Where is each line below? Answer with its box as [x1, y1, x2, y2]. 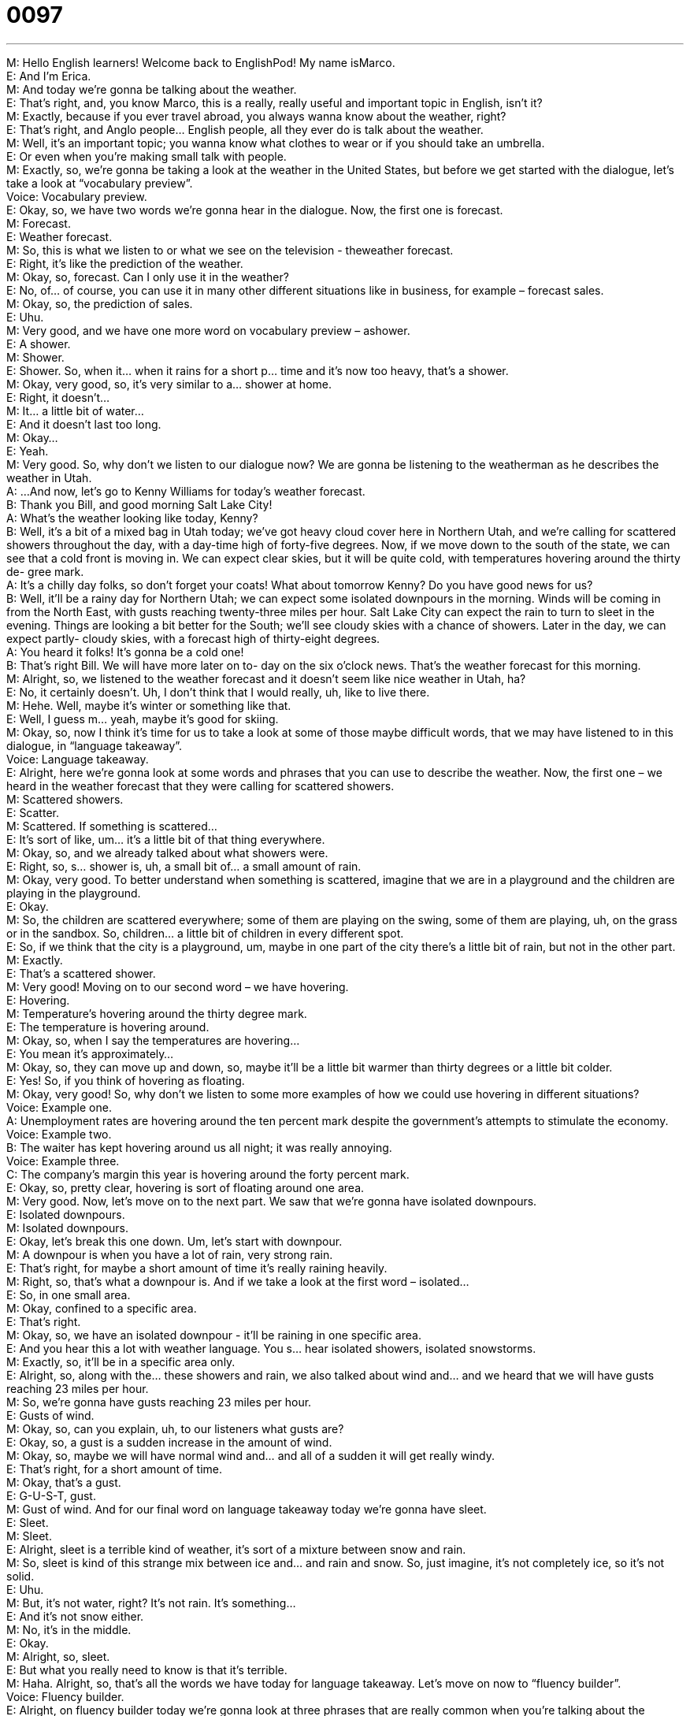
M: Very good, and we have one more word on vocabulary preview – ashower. [6, 323, 410, 337]
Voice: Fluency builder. [6, 1689, 124, 1703]
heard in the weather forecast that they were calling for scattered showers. [6, 778, 395, 793]
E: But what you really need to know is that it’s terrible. [6, 1662, 287, 1677]
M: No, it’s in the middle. [6, 1622, 132, 1636]
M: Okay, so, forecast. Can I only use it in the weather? [6, 269, 289, 284]
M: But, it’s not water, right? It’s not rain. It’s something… [6, 1595, 296, 1610]
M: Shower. [6, 350, 65, 364]
